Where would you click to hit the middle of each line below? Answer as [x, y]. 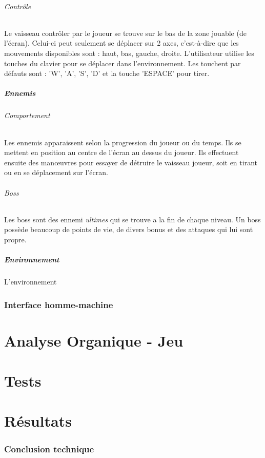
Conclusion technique [49, 449]
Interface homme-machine [59, 304]
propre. [15, 239]
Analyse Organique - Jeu [94, 340]
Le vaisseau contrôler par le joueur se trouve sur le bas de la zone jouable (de [125, 33]
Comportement [27, 115]
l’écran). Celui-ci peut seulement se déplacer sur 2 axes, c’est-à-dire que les [121, 43]
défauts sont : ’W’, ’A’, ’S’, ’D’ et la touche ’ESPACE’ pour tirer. [107, 73]
